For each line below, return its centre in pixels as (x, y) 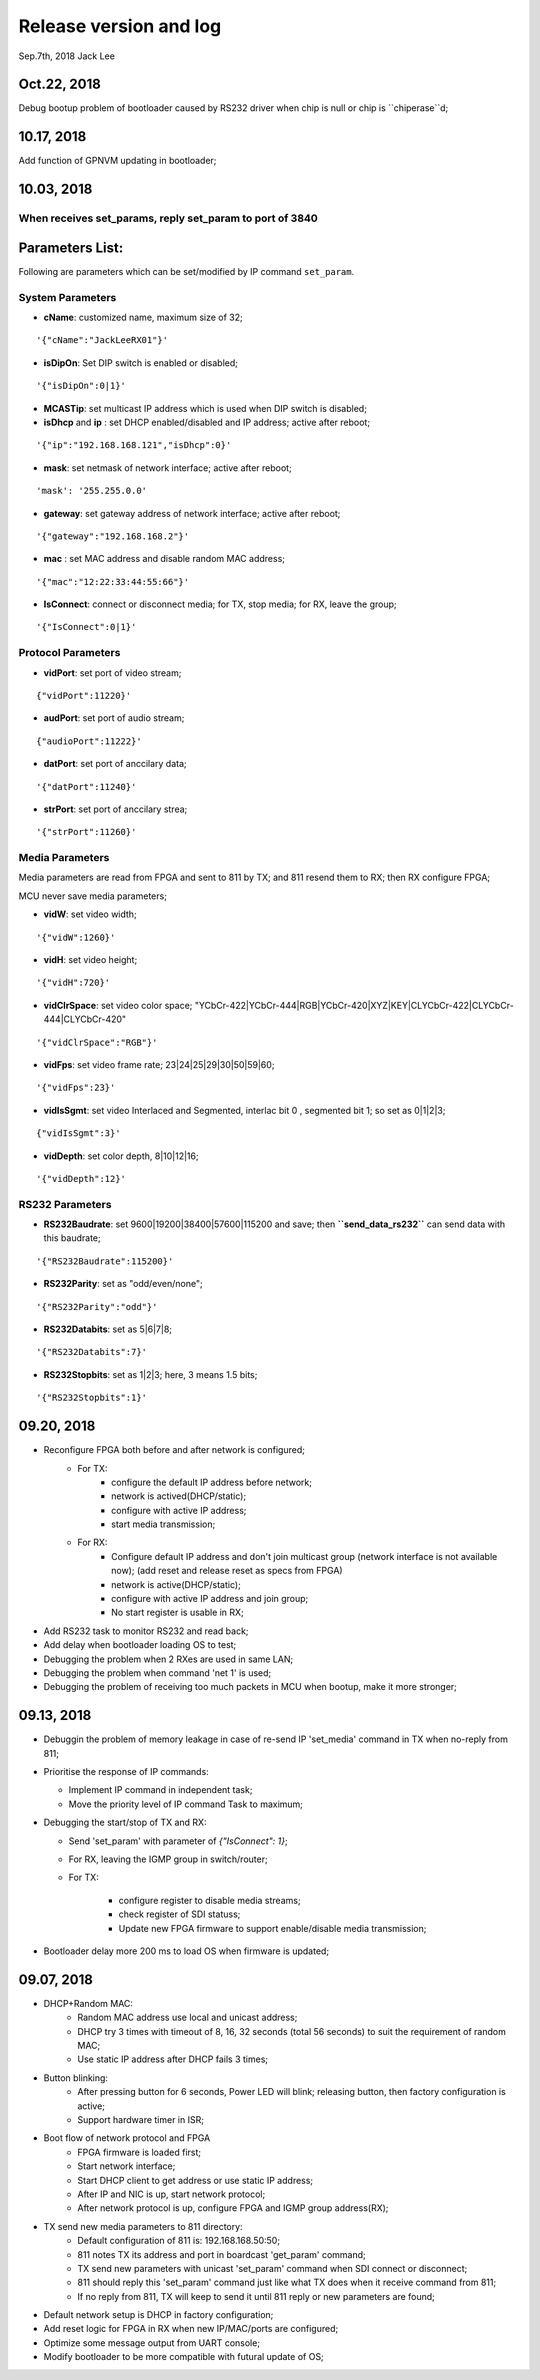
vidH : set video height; (90, 960)
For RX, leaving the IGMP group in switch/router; (168, 1859)
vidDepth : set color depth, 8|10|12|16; (121, 1156)
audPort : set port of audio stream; (114, 718)
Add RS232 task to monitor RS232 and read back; (146, 1631)
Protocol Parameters (69, 653)
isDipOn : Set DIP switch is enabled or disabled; (141, 362)
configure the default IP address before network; (211, 1482)
